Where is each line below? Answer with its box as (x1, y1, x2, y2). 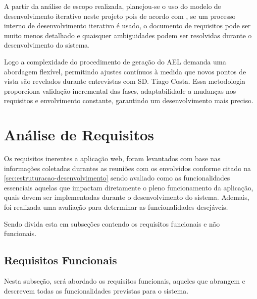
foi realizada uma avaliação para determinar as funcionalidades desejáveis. (4, 202, 228, 212)
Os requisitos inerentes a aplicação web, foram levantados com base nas (4, 153, 220, 164)
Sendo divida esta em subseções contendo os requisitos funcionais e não (4, 218, 220, 229)
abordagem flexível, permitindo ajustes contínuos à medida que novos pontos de (4, 66, 246, 76)
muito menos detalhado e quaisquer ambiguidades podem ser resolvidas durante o (4, 30, 252, 40)
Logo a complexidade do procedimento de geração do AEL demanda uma (4, 56, 226, 66)
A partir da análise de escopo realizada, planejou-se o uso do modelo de (4, 1, 221, 11)
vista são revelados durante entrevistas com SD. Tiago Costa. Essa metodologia (4, 76, 246, 86)
